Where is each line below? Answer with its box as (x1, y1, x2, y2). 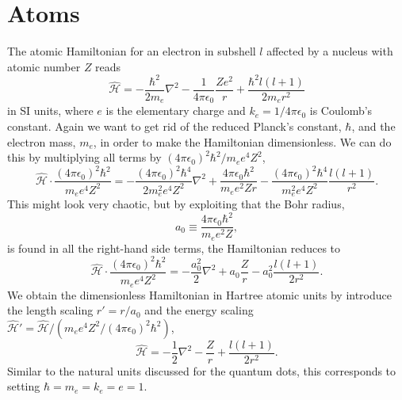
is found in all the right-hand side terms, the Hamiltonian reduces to (7, 239, 341, 256)
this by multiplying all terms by (7, 149, 162, 166)
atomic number (7, 58, 81, 74)
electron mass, (7, 133, 76, 150)
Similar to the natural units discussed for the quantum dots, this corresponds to (7, 362, 396, 379)
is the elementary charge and (105, 102, 246, 119)
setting (7, 378, 40, 394)
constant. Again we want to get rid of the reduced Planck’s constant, (7, 117, 342, 134)
